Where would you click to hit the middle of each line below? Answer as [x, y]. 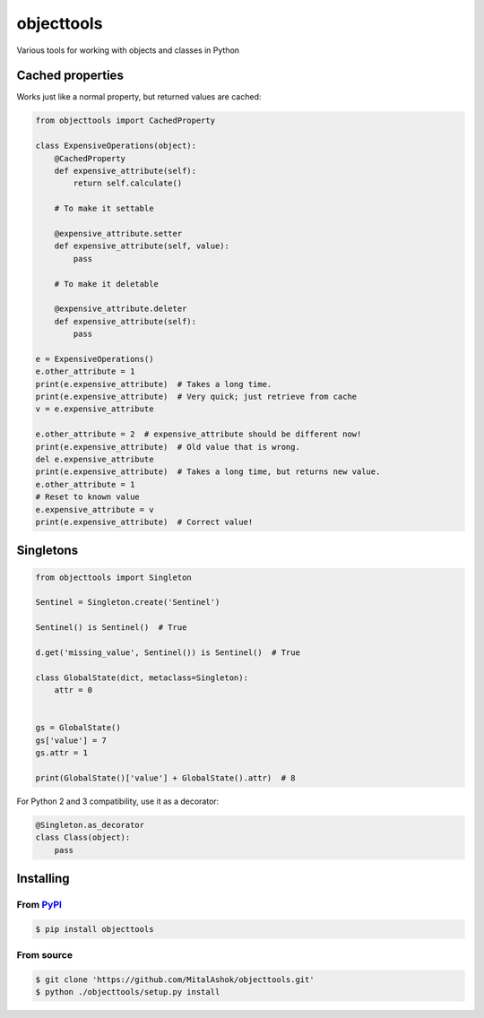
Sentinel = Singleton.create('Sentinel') [128, 602]
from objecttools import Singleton [113, 577]
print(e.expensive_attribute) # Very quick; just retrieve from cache [196, 397]
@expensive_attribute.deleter [121, 309]
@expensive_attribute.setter [118, 233]
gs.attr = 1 [62, 753]
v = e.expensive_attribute [95, 409]
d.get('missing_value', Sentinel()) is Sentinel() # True [168, 652]
